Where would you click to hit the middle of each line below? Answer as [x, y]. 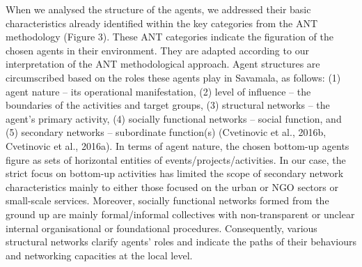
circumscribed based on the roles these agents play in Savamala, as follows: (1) [173, 77]
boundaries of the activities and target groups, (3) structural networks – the [168, 105]
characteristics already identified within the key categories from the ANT [162, 23]
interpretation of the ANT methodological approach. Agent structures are [163, 64]
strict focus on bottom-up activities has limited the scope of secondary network [175, 173]
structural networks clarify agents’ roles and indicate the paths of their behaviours [181, 242]
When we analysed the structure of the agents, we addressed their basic [158, 9]
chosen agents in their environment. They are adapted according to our [157, 50]
